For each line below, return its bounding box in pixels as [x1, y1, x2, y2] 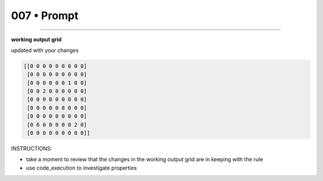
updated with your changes [11, 47, 79, 54]
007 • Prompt [11, 9, 79, 22]
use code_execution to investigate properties [26, 164, 137, 171]
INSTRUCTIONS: [11, 145, 52, 152]
